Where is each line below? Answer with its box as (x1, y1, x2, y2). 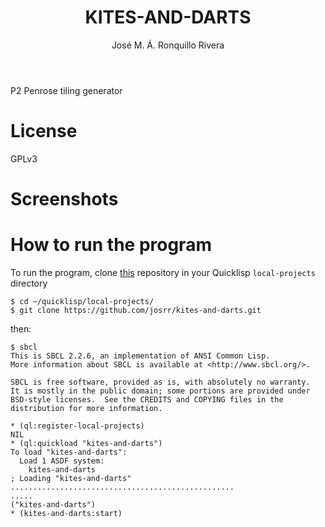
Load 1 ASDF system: (19, 456, 105, 466)
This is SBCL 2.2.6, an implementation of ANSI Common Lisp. (10, 351, 271, 361)
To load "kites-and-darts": (10, 447, 128, 457)
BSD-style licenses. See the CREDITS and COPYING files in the (10, 395, 284, 405)
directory (10, 277, 48, 289)
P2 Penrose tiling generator (10, 84, 123, 96)
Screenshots (10, 188, 119, 211)
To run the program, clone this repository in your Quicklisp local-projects (10, 267, 316, 278)
